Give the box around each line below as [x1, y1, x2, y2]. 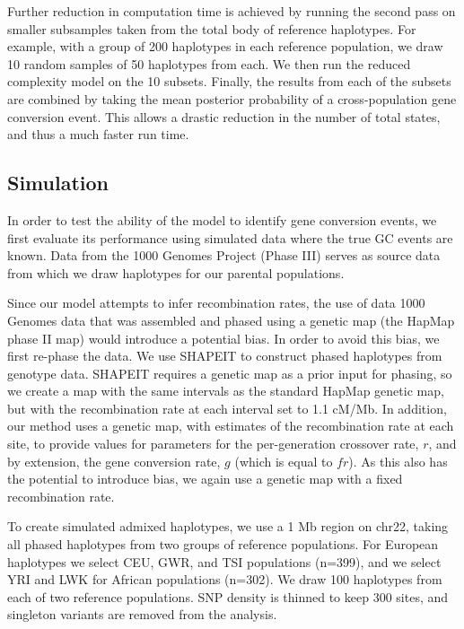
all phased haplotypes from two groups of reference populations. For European [7, 535, 439, 554]
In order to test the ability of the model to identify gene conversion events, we [7, 210, 437, 229]
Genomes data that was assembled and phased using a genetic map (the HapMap [7, 310, 455, 329]
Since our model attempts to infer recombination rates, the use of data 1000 [7, 293, 425, 312]
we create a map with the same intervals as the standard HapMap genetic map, [7, 381, 444, 400]
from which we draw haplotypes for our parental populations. [7, 263, 345, 282]
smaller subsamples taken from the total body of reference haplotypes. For [7, 19, 416, 38]
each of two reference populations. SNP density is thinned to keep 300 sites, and [7, 587, 449, 606]
